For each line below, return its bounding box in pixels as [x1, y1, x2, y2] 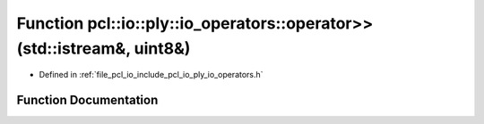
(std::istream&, [16, 38, 131, 58]
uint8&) [134, 38, 191, 58]
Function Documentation [16, 93, 159, 108]
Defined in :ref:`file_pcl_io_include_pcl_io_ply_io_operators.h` [39, 70, 264, 80]
